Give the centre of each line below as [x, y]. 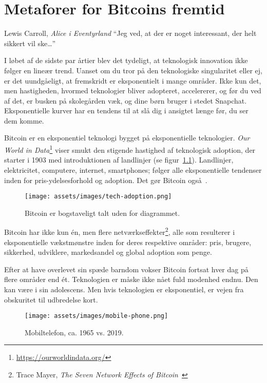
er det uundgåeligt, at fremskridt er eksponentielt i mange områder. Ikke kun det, [133, 80]
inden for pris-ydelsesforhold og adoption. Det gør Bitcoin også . [106, 180]
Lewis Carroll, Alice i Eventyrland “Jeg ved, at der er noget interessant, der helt [130, 33]
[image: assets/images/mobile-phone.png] [97, 316]
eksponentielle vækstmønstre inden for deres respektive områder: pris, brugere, [128, 242]
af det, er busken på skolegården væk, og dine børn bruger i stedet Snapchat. [126, 100]
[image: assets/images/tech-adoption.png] [98, 197]
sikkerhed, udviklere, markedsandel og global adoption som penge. [108, 252]
